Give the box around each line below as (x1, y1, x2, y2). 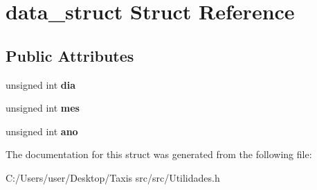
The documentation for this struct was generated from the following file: (6, 147, 312, 162)
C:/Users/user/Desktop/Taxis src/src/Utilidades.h (6, 170, 220, 184)
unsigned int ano (6, 123, 78, 138)
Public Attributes (6, 44, 134, 66)
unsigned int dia (6, 77, 76, 92)
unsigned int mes (6, 101, 80, 115)
